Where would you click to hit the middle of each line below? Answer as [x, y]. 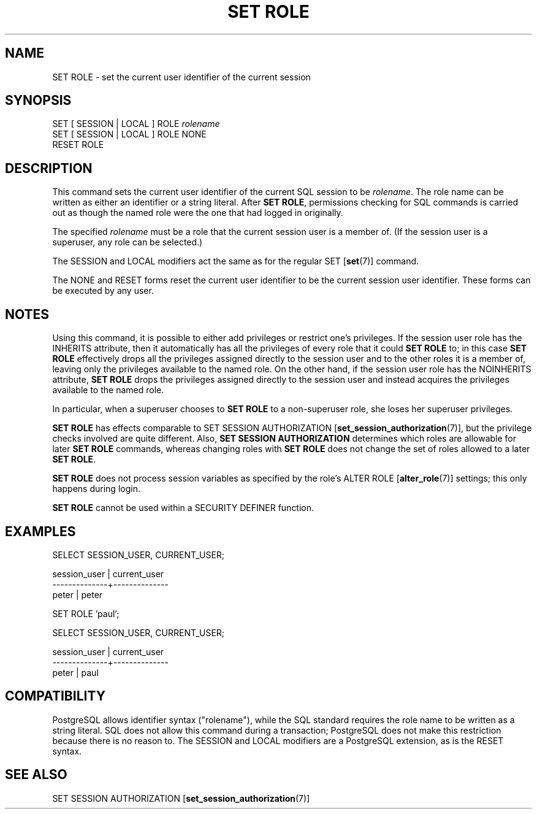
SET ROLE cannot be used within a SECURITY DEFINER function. [183, 508]
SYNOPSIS [38, 101]
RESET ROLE [78, 145]
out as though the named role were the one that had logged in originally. [198, 213]
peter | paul [75, 672]
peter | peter [78, 594]
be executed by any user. [103, 291]
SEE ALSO [36, 775]
